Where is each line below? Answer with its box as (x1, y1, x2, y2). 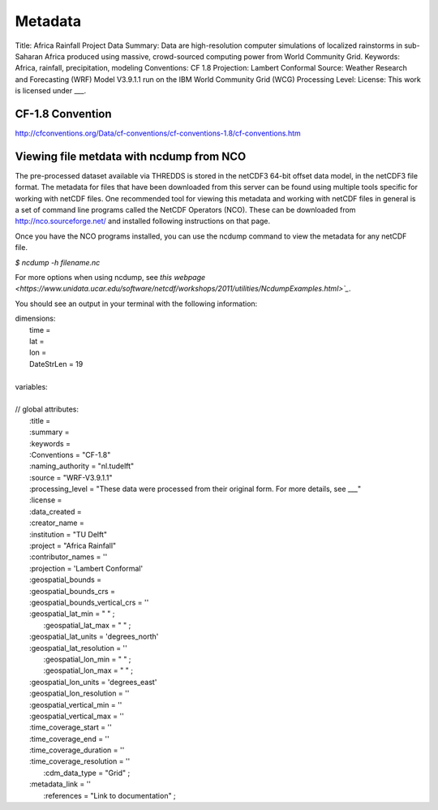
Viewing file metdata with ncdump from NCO (15, 149, 247, 163)
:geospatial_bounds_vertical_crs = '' (29, 597, 149, 607)
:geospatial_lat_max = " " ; (43, 620, 131, 630)
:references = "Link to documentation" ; (43, 791, 176, 800)
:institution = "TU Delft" (29, 529, 108, 539)
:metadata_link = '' (29, 779, 92, 789)
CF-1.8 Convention (15, 106, 113, 121)
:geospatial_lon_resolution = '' (29, 688, 130, 698)
